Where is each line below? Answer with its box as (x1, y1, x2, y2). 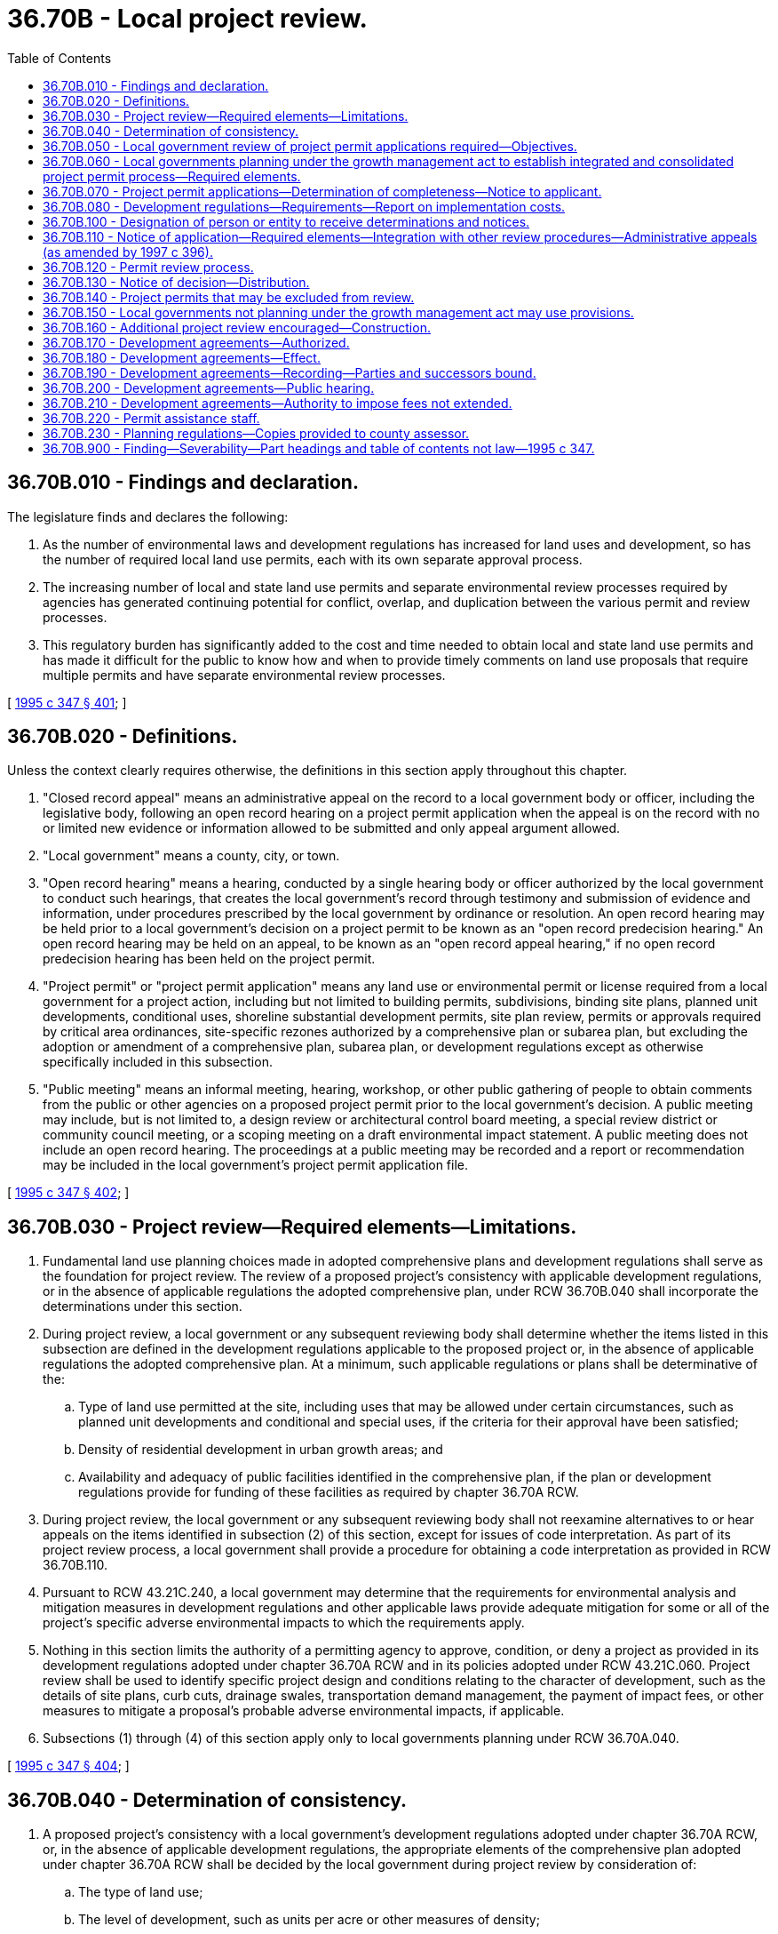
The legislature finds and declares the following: (7, 508, 289, 524)
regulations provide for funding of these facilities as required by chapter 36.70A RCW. (78, 1484, 579, 1500)
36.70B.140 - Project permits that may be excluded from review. (43, 289, 415, 305)
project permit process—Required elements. (43, 168, 301, 184)
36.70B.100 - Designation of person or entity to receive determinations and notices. (43, 213, 530, 229)
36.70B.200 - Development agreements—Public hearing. (43, 380, 375, 396)
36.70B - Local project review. (7, 4, 368, 34)
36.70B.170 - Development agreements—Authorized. (43, 334, 350, 350)
